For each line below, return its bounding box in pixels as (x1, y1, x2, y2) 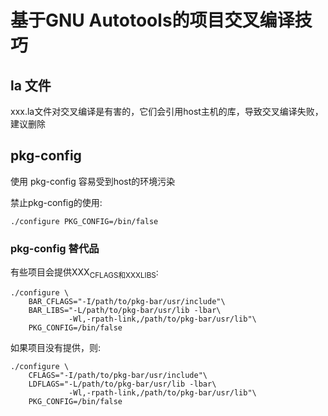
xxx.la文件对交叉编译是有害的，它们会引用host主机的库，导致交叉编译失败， (10, 106, 324, 117)
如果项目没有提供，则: (10, 341, 102, 353)
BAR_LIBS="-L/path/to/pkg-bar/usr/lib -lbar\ (28, 305, 222, 315)
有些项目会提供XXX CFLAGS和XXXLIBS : (10, 266, 159, 280)
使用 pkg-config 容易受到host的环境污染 (10, 175, 176, 187)
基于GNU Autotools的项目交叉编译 (10, 9, 295, 32)
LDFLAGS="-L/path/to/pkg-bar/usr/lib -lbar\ (28, 379, 217, 389)
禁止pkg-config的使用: (10, 196, 103, 208)
